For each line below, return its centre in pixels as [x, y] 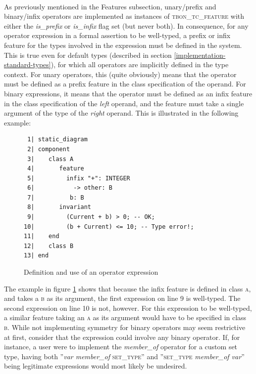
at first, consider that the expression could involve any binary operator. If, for [122, 337]
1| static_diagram [57, 140]
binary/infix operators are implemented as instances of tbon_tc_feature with [124, 16]
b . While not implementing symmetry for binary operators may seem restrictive [125, 327]
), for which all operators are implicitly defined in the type [140, 64]
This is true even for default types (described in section [88, 55]
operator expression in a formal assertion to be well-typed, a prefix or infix [117, 35]
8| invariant [59, 207]
